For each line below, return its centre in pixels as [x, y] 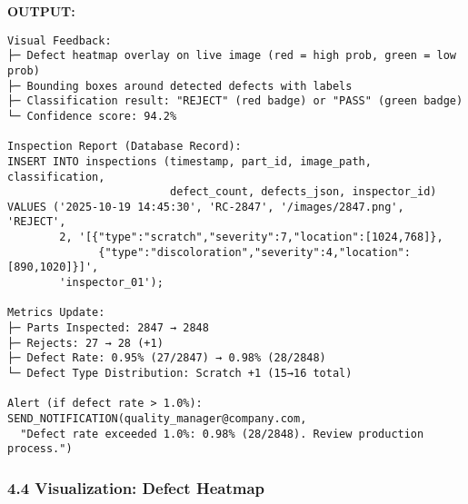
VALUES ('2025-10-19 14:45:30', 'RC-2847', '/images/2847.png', [206, 207]
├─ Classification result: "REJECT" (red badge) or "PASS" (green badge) [235, 101]
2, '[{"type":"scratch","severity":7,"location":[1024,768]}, [251, 237]
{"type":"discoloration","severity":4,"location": [254, 252]
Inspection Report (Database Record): [124, 147]
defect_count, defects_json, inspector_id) [303, 192]
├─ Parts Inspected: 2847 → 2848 [108, 328]
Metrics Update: [56, 313]
